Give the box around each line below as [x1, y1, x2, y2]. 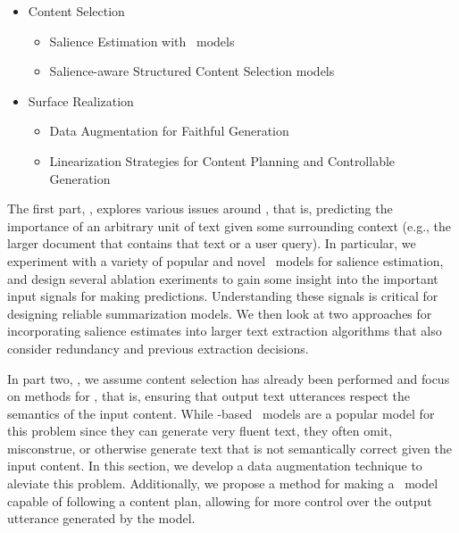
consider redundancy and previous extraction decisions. [7, 338, 309, 357]
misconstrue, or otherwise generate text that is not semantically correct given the [7, 438, 452, 457]
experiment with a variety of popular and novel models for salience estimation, [7, 251, 444, 270]
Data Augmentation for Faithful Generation [49, 121, 289, 140]
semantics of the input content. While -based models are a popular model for [7, 404, 435, 422]
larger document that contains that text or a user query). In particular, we [7, 234, 416, 253]
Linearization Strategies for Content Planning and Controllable [49, 151, 396, 170]
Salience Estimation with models [49, 31, 235, 50]
